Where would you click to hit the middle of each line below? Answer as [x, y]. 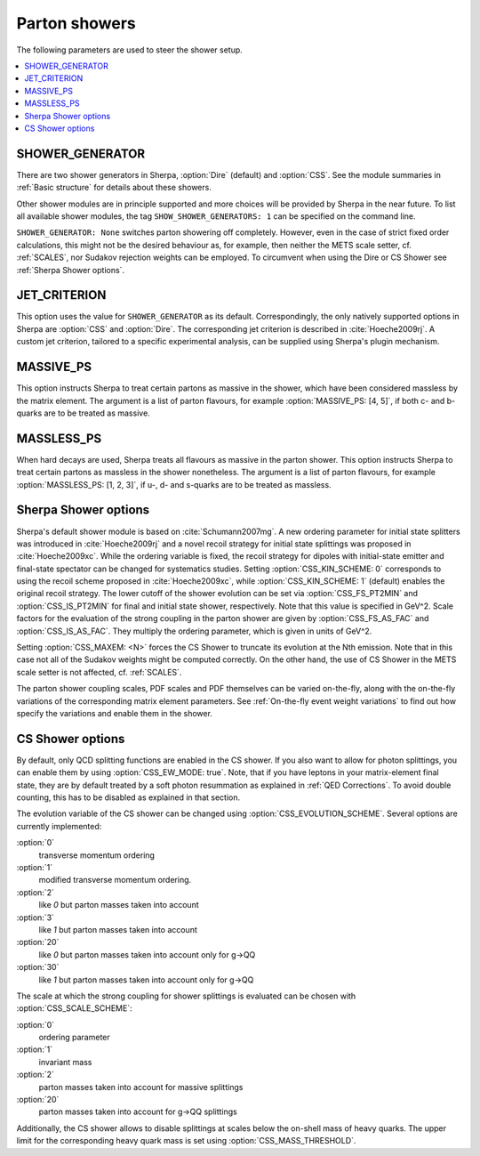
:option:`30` [38, 967]
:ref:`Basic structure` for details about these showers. [114, 188]
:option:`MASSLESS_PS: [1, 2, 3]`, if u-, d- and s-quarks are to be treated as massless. [174, 484]
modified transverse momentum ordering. [115, 880]
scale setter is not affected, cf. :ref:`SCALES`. [99, 672]
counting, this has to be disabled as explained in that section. [128, 797]
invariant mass [65, 1062]
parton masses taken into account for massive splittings [141, 1087]
